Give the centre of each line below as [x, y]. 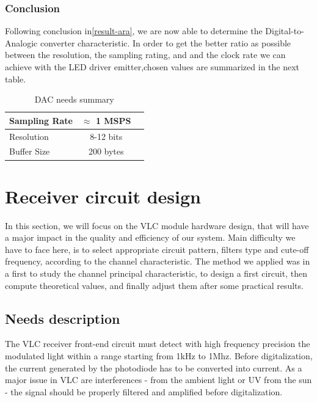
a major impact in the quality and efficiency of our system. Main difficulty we [150, 237]
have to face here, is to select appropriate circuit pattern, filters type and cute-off [157, 249]
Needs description [63, 318]
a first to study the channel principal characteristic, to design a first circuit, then [156, 273]
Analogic [21, 42]
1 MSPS [113, 120]
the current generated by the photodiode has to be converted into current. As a [154, 367]
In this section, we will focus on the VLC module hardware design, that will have [157, 225]
